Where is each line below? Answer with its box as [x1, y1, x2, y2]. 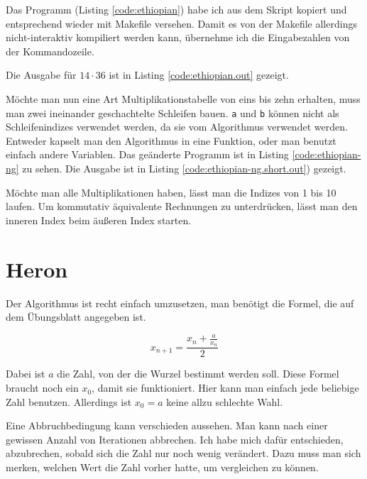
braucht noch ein [6, 380, 79, 395]
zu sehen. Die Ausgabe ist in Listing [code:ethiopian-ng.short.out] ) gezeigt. [22, 161, 346, 175]
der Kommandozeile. [6, 43, 94, 58]
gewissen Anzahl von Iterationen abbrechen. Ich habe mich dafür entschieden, [6, 431, 344, 446]
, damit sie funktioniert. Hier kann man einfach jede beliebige [92, 380, 359, 395]
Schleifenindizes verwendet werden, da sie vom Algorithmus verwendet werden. [6, 119, 348, 134]
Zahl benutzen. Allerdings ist [6, 394, 132, 409]
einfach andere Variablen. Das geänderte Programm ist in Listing [6, 147, 289, 162]
